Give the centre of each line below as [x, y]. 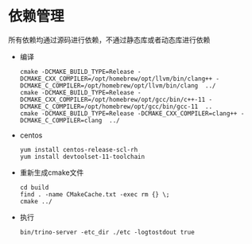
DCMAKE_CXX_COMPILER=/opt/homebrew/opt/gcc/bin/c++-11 [112, 99]
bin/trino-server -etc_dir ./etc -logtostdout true [107, 232]
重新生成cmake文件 [52, 172]
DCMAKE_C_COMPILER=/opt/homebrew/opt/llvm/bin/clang [109, 85]
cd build [34, 188]
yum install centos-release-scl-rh [79, 149]
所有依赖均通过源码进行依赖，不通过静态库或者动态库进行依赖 [109, 40]
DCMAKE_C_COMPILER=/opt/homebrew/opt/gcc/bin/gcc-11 [109, 107]
